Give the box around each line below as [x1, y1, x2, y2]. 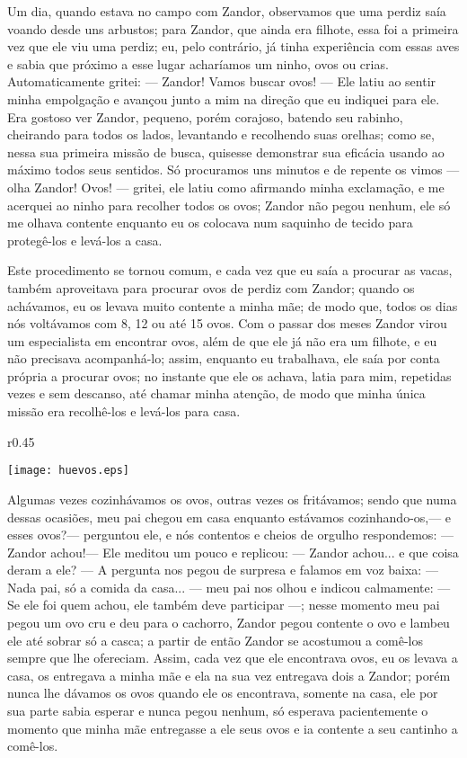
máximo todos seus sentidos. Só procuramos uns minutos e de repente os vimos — [7, 160, 460, 179]
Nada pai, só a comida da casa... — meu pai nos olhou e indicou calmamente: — [7, 577, 451, 596]
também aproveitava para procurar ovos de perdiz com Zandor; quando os [7, 278, 415, 297]
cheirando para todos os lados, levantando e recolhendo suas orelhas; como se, [7, 125, 435, 144]
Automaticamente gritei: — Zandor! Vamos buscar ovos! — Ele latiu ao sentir [7, 72, 436, 91]
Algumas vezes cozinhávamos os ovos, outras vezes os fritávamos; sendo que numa [7, 489, 457, 508]
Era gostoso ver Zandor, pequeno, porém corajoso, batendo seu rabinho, [7, 107, 403, 126]
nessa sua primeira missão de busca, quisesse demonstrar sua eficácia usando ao [7, 142, 445, 161]
